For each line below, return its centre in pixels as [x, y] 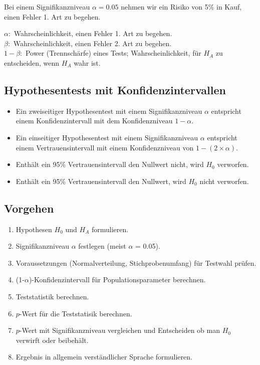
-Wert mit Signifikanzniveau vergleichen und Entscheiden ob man [120, 330]
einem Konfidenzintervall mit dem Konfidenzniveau [94, 121]
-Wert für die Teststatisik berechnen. [76, 313]
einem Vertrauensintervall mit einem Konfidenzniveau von [105, 147]
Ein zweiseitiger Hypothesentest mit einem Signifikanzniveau [109, 111]
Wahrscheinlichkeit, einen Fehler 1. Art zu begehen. [93, 33]
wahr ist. [87, 62]
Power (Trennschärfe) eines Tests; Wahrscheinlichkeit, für [113, 53]
